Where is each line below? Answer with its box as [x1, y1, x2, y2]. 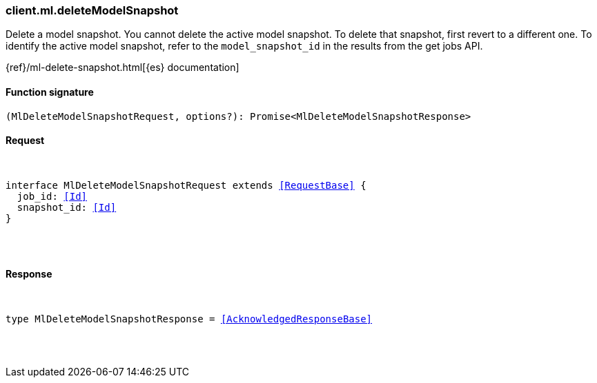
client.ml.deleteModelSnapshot [6, 3, 179, 17]
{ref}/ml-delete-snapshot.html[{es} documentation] [6, 61, 239, 74]
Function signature [6, 85, 94, 98]
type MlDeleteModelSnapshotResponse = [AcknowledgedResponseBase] [6, 313, 373, 325]
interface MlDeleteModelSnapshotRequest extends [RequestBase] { [6, 179, 366, 191]
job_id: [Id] [17, 190, 88, 202]
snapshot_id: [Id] [17, 201, 117, 213]
